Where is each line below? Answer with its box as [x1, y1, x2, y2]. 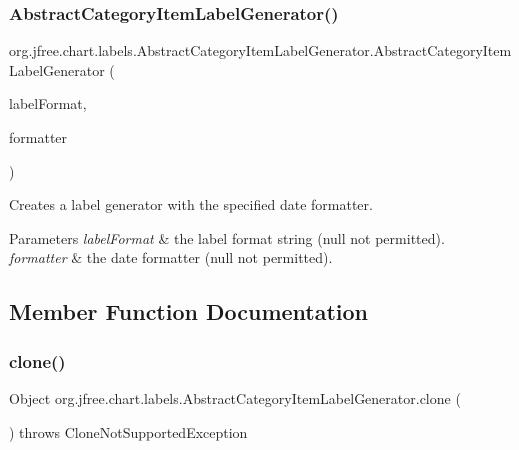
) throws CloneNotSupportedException [9, 421, 248, 442]
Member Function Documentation [9, 296, 369, 327]
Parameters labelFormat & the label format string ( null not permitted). [9, 227, 445, 248]
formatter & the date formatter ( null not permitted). [9, 247, 333, 268]
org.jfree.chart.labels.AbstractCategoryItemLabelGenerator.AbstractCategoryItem [9, 40, 512, 61]
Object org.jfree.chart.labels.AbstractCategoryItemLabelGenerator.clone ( [9, 387, 461, 408]
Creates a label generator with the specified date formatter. [9, 194, 373, 215]
